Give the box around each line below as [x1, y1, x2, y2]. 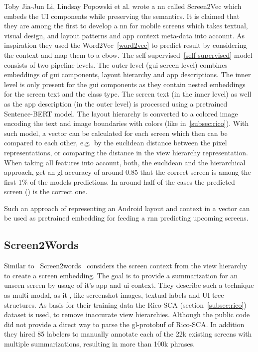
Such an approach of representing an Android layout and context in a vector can [4, 203, 250, 213]
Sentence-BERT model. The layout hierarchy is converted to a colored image [4, 108, 238, 118]
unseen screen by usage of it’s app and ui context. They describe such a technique [4, 280, 254, 290]
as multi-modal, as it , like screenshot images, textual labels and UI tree [4, 290, 224, 300]
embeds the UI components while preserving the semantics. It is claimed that [4, 10, 240, 21]
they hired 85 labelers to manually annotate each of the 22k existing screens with [4, 329, 252, 339]
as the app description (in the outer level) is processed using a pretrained [4, 98, 228, 109]
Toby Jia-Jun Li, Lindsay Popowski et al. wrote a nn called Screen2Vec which [4, 1, 242, 11]
